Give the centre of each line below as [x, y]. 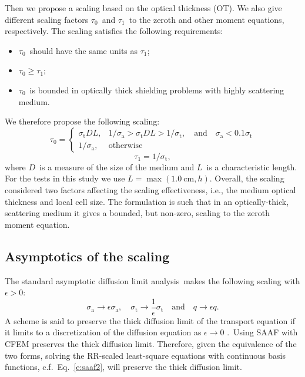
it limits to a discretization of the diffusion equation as [103, 332]
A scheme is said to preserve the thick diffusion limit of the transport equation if [150, 320]
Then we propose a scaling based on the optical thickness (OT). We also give [143, 8]
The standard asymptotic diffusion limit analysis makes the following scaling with [152, 280]
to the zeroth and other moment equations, [207, 19]
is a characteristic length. [252, 166]
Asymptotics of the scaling [87, 256]
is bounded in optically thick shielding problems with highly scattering [157, 90]
